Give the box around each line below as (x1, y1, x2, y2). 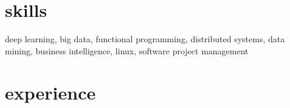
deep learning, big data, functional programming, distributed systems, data (5, 33, 285, 45)
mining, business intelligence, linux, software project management (5, 44, 249, 57)
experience (5, 80, 96, 104)
